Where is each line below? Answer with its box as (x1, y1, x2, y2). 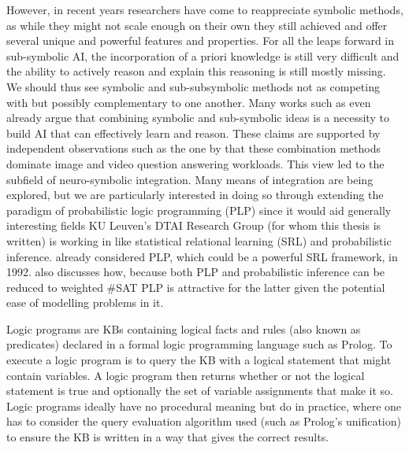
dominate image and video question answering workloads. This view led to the (6, 155, 385, 172)
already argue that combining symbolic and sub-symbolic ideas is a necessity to (6, 109, 389, 126)
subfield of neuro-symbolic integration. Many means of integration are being (6, 171, 374, 187)
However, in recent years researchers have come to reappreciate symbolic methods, (6, 2, 403, 17)
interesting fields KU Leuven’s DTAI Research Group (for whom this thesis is (6, 217, 381, 234)
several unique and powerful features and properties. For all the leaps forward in (6, 32, 395, 49)
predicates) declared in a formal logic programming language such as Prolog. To (6, 336, 392, 352)
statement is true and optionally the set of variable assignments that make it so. (6, 382, 393, 399)
